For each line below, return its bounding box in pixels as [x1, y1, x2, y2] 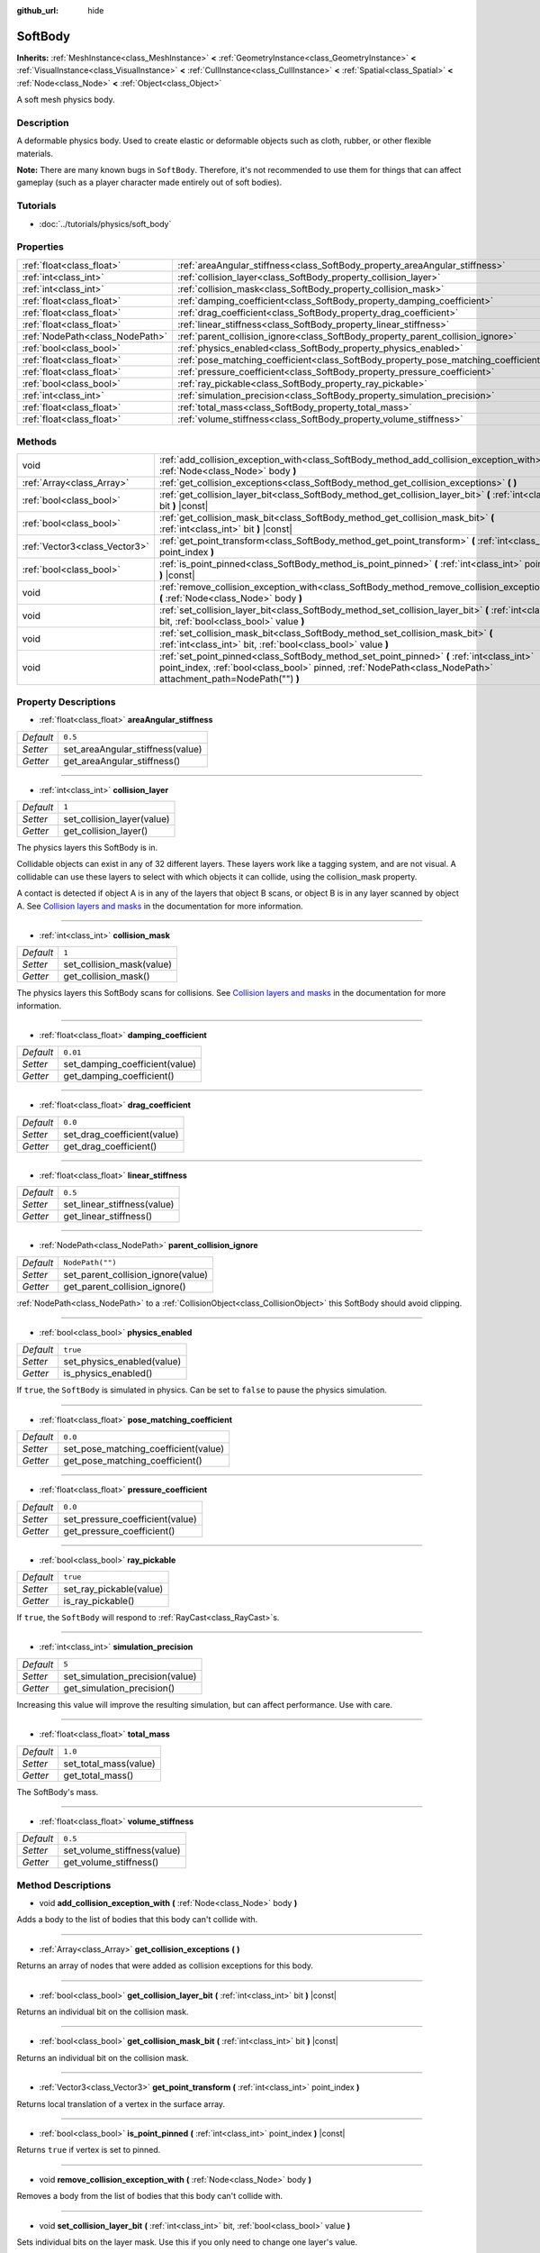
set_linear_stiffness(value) [63, 1199, 175, 1211]
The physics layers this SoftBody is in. [16, 842, 158, 853]
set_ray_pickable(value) [63, 1583, 164, 1595]
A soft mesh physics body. [16, 95, 116, 105]
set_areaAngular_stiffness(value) [63, 743, 202, 755]
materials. [16, 148, 54, 159]
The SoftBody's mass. [16, 1786, 99, 1797]
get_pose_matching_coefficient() [63, 1455, 202, 1467]
